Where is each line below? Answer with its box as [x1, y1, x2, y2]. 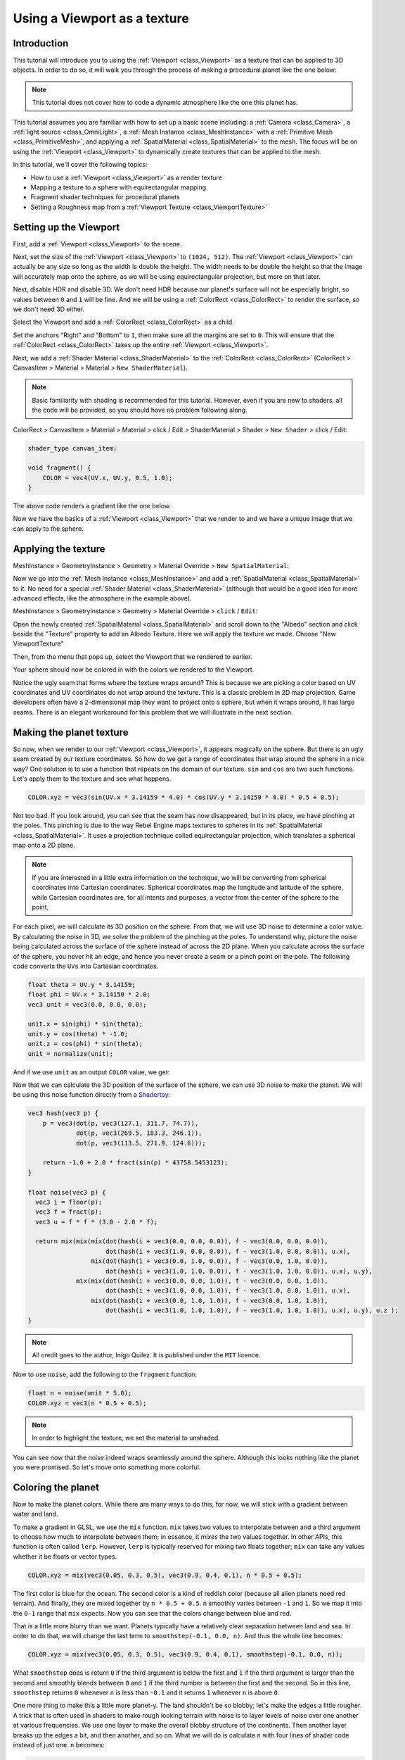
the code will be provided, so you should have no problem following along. [32, 406, 247, 415]
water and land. [13, 1510, 58, 1519]
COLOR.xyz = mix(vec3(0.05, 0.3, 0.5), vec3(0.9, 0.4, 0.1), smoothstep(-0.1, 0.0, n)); [27, 1651, 344, 1659]
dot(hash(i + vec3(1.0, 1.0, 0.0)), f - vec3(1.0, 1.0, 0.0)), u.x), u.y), [105, 1267, 373, 1275]
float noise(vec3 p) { [27, 1188, 106, 1196]
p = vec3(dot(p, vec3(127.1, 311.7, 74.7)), [42, 1119, 199, 1127]
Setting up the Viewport [13, 221, 120, 233]
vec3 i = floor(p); [35, 1198, 103, 1206]
